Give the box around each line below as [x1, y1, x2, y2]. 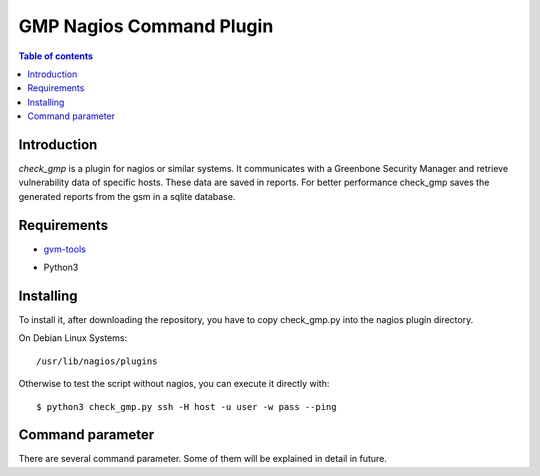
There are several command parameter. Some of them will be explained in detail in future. [18, 453, 387, 465]
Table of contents [18, 50, 94, 62]
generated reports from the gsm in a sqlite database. [18, 190, 236, 202]
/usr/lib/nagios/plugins [36, 355, 158, 367]
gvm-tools [43, 243, 87, 255]
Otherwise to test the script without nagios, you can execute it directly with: [18, 378, 330, 390]
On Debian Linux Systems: [18, 332, 128, 344]
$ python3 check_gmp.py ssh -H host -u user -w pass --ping [36, 401, 337, 412]
